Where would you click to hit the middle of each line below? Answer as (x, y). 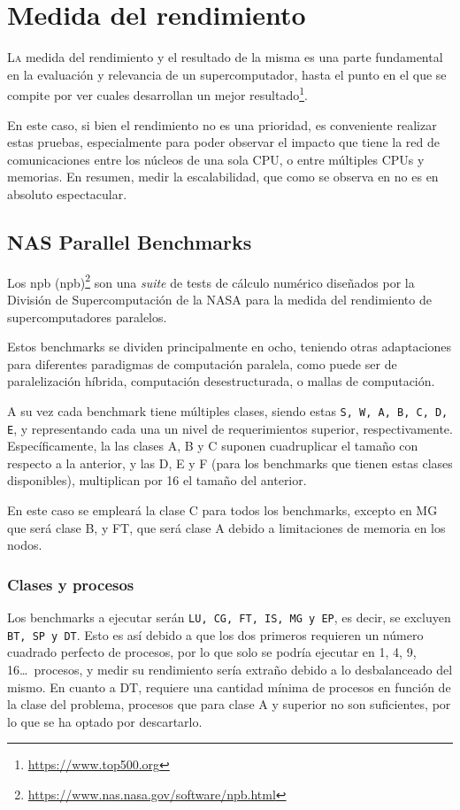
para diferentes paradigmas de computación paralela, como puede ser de (202, 363)
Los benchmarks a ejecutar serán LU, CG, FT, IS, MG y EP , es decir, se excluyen (229, 617)
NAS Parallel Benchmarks (130, 241)
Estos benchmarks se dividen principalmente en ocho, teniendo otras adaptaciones (230, 347)
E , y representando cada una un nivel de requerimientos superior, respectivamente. (230, 428)
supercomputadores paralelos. (87, 316)
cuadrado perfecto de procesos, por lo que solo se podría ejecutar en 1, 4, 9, (212, 652)
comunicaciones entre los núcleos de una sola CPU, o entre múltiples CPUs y (216, 159)
